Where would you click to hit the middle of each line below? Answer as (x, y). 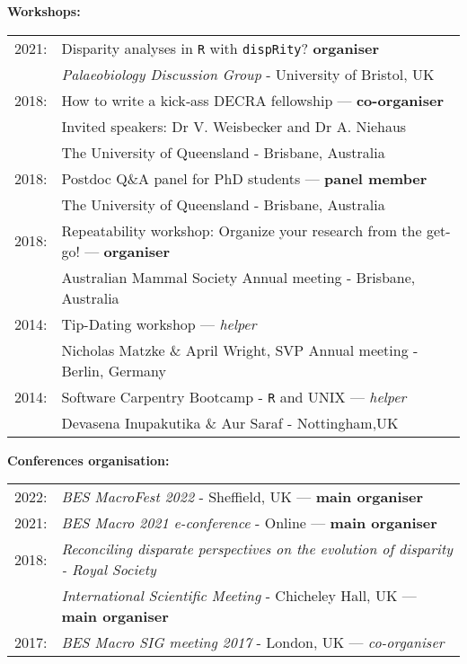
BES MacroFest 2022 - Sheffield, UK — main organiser (242, 497)
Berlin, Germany (114, 370)
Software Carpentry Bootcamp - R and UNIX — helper (234, 396)
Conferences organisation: (88, 460)
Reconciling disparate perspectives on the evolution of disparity (257, 549)
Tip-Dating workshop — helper (159, 323)
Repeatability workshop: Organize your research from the (242, 230)
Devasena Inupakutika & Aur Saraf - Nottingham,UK (230, 422)
